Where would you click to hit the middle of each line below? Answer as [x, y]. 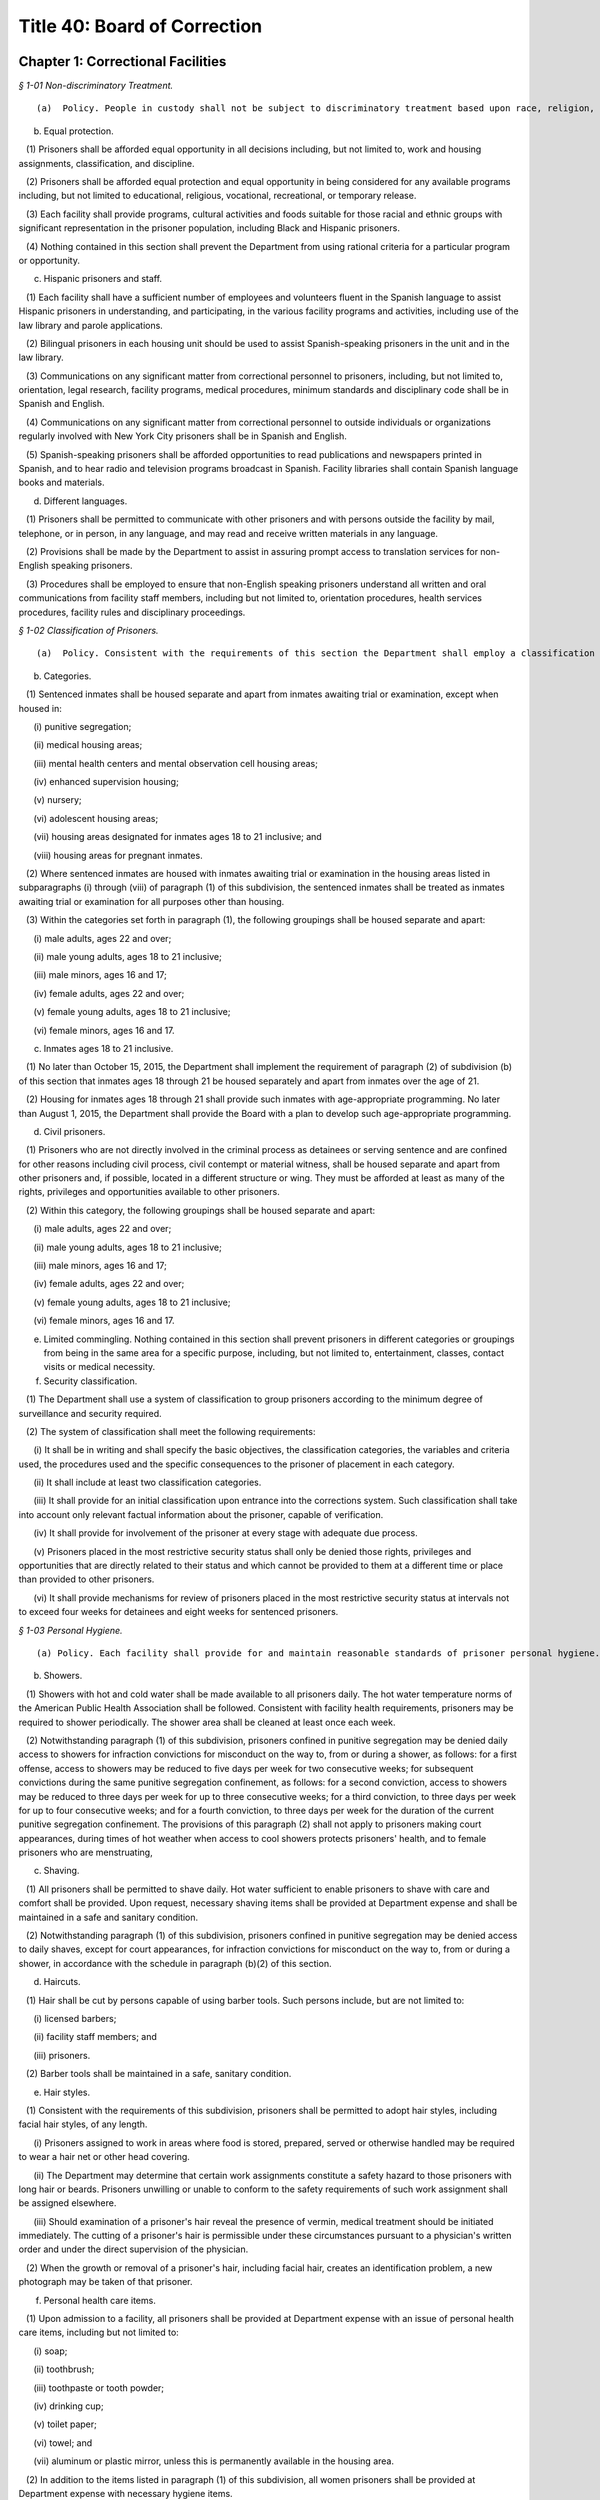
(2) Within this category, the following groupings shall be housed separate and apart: [200, 1210]
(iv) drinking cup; [68, 2406]
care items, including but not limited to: [98, 2332]
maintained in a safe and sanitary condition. [108, 1917]
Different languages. [85, 501]
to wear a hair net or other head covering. [104, 2157]
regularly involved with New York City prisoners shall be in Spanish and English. [182, 436]
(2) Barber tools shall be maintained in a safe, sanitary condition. [158, 2074]
